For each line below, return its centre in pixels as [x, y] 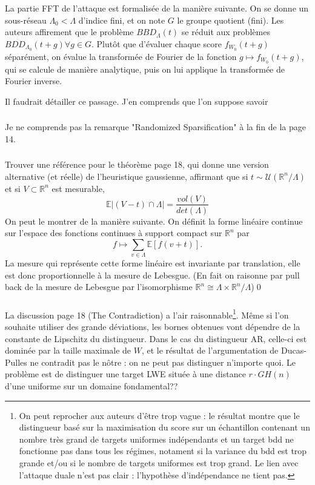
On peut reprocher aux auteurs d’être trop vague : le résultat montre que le [159, 415]
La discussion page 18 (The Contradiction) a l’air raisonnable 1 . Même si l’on [147, 314]
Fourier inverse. [34, 81]
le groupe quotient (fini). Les [230, 20]
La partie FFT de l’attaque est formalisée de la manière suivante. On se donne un [157, 8]
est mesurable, [78, 188]
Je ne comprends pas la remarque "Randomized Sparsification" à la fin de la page [155, 127]
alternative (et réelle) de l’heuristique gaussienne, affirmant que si [127, 176]
